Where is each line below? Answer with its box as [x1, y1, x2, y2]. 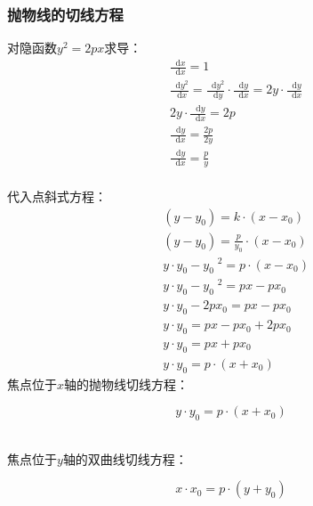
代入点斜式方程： [7, 187, 107, 206]
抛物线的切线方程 [7, 3, 124, 25]
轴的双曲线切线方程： [62, 449, 188, 468]
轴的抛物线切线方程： [64, 374, 189, 393]
